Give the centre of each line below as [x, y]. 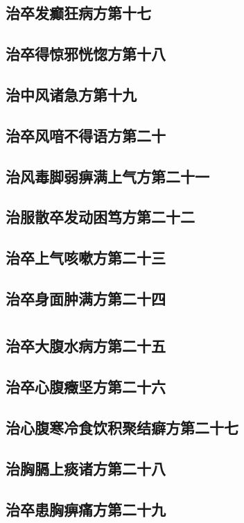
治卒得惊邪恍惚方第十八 [86, 54]
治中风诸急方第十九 [71, 94]
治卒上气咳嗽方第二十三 [86, 258]
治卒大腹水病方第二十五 [86, 346]
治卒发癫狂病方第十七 [78, 13]
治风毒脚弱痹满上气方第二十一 [107, 176]
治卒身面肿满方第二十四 [86, 298]
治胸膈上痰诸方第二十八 [86, 468]
